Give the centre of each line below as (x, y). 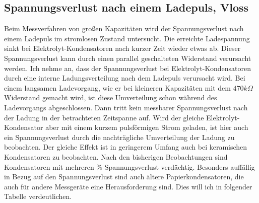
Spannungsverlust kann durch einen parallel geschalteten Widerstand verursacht (128, 58)
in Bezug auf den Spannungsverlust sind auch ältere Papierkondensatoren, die (124, 177)
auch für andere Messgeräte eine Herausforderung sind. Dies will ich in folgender (128, 186)
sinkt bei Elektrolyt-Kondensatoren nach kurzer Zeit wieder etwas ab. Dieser (122, 48)
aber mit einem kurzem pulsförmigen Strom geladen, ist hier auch (147, 127)
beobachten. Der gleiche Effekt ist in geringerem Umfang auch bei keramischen (126, 147)
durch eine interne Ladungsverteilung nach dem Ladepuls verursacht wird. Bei (125, 78)
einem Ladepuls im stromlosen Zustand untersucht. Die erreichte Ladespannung (127, 38)
